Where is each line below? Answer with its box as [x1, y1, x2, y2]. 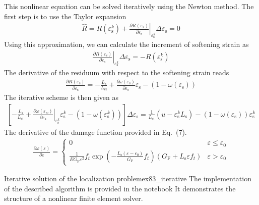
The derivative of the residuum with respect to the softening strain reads [4, 67, 229, 78]
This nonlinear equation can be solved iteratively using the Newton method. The [4, 1, 254, 11]
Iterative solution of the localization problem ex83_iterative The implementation [4, 173, 251, 184]
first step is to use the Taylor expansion [4, 11, 126, 21]
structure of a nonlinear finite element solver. [4, 193, 143, 203]
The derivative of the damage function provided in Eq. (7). [4, 126, 187, 137]
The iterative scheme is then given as [4, 91, 118, 102]
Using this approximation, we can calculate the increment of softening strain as [4, 39, 249, 49]
